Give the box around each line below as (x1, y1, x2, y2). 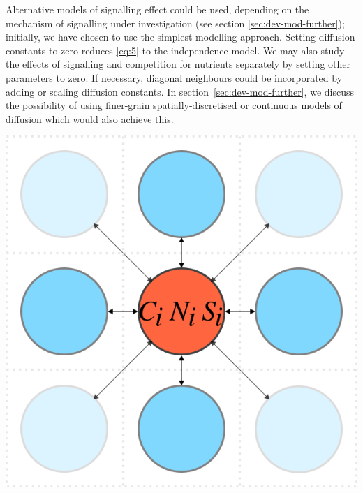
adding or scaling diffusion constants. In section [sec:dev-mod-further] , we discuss (6, 84, 354, 98)
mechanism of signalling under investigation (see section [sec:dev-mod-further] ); (6, 15, 345, 30)
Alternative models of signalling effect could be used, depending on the (6, 2, 309, 16)
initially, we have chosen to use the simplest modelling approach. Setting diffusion (6, 29, 355, 44)
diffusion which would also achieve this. (6, 111, 174, 126)
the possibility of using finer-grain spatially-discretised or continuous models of (6, 98, 342, 112)
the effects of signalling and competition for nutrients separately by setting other (6, 57, 351, 71)
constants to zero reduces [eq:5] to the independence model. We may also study (6, 43, 345, 57)
